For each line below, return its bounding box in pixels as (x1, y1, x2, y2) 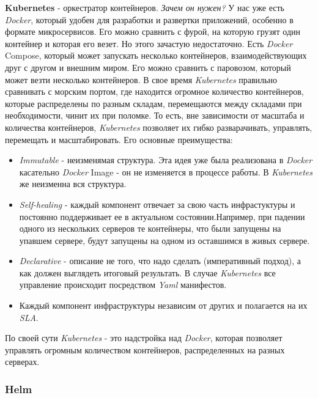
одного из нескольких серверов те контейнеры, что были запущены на (19, 222, 281, 235)
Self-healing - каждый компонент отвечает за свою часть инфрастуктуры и (19, 197, 295, 210)
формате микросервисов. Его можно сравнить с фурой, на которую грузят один (5, 25, 300, 38)
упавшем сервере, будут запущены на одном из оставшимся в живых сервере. (19, 234, 310, 246)
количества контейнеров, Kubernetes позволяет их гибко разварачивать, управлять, (5, 120, 312, 133)
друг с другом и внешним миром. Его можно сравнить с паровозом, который (5, 61, 291, 73)
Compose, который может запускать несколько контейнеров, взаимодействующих (5, 49, 307, 62)
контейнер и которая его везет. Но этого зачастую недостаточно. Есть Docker (5, 37, 293, 50)
